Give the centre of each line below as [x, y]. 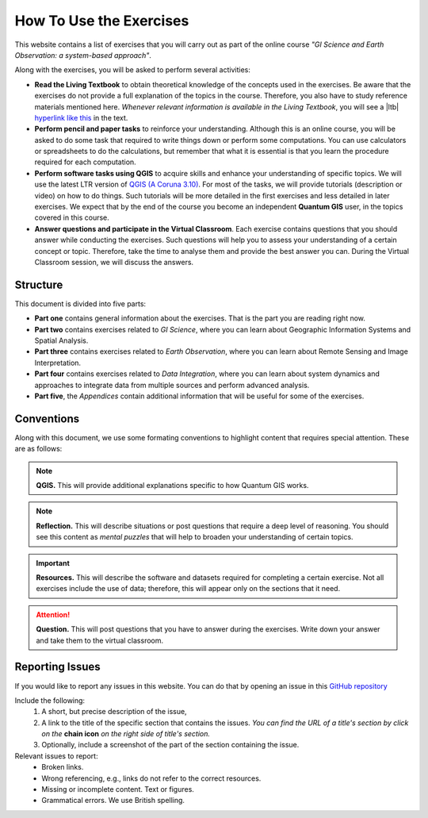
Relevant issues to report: [56, 756]
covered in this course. [72, 217]
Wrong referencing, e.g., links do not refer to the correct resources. [151, 778]
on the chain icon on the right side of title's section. [126, 734]
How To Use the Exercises [102, 21]
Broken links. [63, 767]
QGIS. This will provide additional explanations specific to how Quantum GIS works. [172, 486]
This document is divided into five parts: [80, 303]
